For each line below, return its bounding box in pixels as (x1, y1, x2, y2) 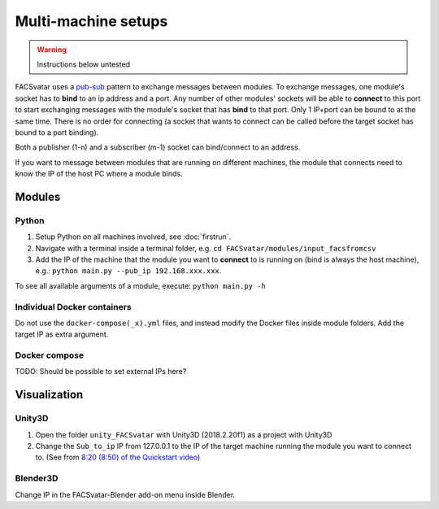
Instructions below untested (37, 59, 130, 69)
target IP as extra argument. (15, 329, 109, 339)
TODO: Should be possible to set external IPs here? (15, 367, 187, 376)
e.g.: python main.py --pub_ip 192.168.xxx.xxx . (35, 266, 222, 276)
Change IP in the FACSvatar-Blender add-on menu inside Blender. (15, 489, 236, 499)
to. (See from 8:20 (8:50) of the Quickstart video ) (35, 452, 201, 463)
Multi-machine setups (15, 12, 168, 30)
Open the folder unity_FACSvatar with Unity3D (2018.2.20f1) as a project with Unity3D (35, 429, 333, 439)
